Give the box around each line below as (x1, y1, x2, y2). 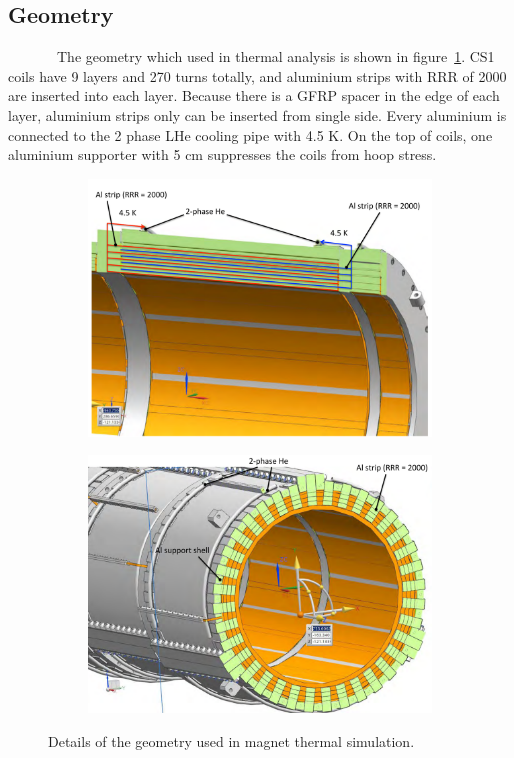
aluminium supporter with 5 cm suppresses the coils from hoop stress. (8, 144, 437, 165)
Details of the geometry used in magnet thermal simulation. (48, 730, 415, 751)
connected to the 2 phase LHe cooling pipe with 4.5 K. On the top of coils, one (8, 124, 493, 145)
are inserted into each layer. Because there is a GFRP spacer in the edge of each (8, 85, 500, 106)
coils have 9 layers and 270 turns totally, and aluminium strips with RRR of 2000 (8, 65, 507, 86)
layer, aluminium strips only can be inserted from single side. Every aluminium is (8, 104, 507, 125)
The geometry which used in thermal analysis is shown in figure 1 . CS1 (56, 46, 495, 67)
